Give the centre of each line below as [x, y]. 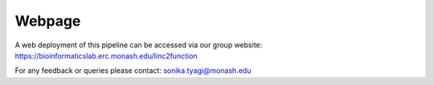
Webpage [48, 21]
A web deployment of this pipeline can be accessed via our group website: [139, 45]
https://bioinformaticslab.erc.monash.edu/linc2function [106, 55]
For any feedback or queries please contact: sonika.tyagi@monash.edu [133, 71]
